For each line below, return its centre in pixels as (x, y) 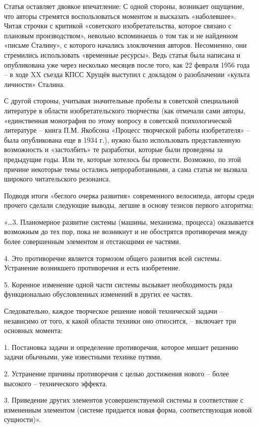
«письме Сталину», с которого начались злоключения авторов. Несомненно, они (125, 45)
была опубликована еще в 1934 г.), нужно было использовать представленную (122, 139)
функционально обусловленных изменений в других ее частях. (98, 294)
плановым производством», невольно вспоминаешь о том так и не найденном (121, 35)
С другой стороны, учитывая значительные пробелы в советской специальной (121, 101)
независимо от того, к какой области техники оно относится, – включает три (120, 320)
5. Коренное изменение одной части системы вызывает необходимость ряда (118, 284)
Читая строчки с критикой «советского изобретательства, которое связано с (118, 26)
